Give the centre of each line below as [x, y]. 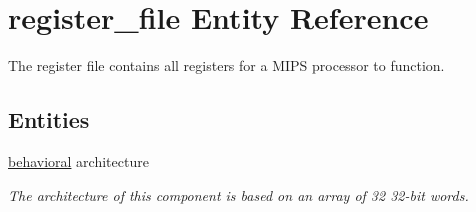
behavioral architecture [78, 160]
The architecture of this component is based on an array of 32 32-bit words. [238, 194]
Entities [49, 119]
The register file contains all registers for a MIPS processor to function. [226, 65]
